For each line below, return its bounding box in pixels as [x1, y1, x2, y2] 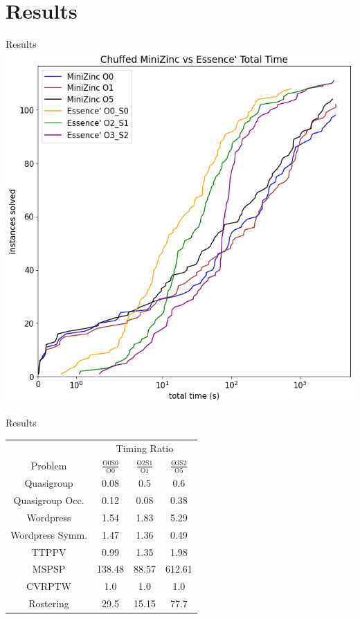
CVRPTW [26, 579, 72, 593]
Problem [30, 458, 67, 472]
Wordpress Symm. [10, 527, 88, 541]
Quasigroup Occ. [13, 493, 84, 507]
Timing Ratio [116, 440, 174, 455]
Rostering [28, 596, 69, 611]
